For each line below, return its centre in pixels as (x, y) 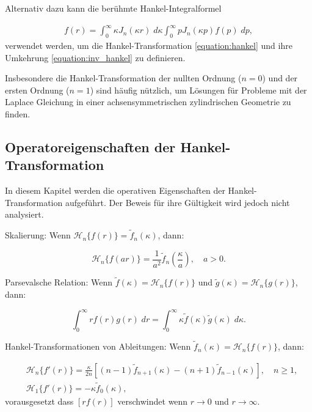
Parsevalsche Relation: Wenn (59, 282)
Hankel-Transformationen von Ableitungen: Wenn (98, 346)
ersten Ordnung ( (37, 90)
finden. (18, 113)
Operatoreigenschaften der (90, 146)
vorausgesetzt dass (39, 401)
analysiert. (24, 214)
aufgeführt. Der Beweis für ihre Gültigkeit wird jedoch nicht (177, 202)
